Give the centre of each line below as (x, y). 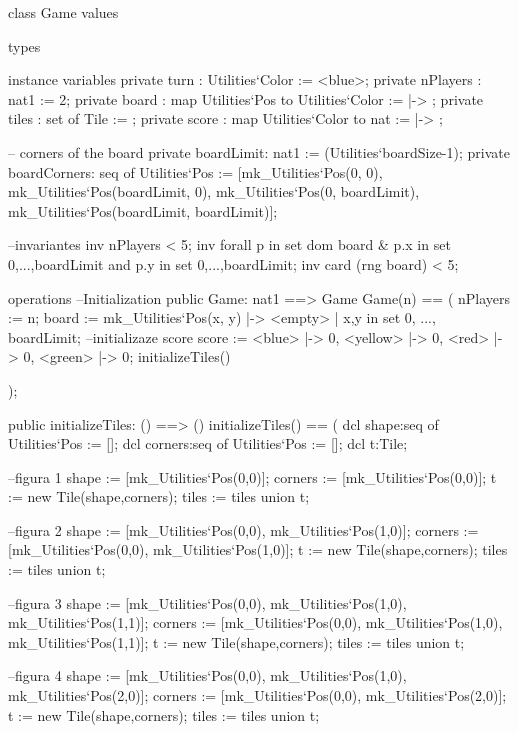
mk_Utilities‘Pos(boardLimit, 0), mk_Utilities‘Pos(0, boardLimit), (214, 191)
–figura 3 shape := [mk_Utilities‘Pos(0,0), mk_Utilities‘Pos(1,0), (207, 602)
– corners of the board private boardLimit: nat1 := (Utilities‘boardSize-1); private (259, 151)
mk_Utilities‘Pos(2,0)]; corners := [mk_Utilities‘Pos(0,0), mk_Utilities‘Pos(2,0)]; (257, 695)
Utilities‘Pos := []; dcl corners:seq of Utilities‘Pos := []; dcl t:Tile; (208, 443)
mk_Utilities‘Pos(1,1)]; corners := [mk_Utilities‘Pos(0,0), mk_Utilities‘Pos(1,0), (255, 622)
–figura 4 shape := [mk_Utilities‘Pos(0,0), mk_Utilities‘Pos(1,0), (207, 675)
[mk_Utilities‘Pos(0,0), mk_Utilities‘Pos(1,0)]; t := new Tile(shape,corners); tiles (258, 549)
